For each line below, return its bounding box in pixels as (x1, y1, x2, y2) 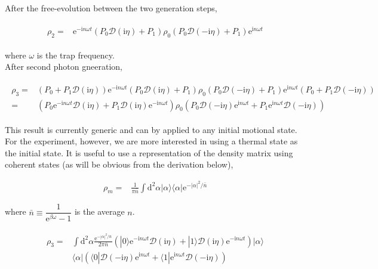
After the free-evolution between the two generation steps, (5, 2, 217, 14)
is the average (74, 205, 125, 218)
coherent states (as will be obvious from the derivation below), (5, 158, 233, 171)
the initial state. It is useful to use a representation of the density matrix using (5, 146, 293, 159)
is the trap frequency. (36, 48, 115, 61)
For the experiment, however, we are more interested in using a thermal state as (5, 135, 298, 147)
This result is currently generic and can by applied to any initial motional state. (5, 123, 297, 135)
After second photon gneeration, (5, 60, 122, 73)
